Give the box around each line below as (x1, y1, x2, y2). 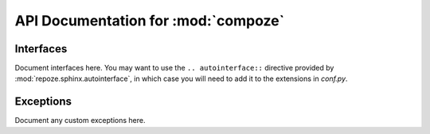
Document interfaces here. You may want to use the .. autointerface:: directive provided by (14, 63, 334, 73)
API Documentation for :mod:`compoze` (14, 12, 285, 29)
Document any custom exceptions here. (14, 116, 146, 125)
